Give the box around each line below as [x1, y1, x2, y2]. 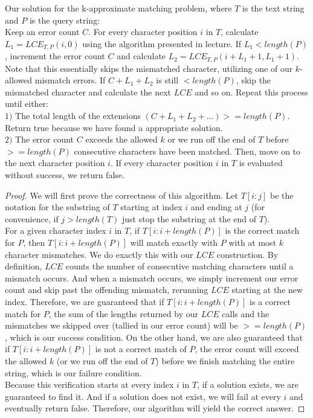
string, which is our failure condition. [5, 366, 142, 379]
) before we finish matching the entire [155, 354, 295, 367]
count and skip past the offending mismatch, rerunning [5, 283, 208, 296]
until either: [5, 97, 49, 110]
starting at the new [231, 283, 303, 296]
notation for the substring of [5, 201, 110, 213]
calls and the [222, 307, 269, 320]
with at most [228, 236, 277, 248]
